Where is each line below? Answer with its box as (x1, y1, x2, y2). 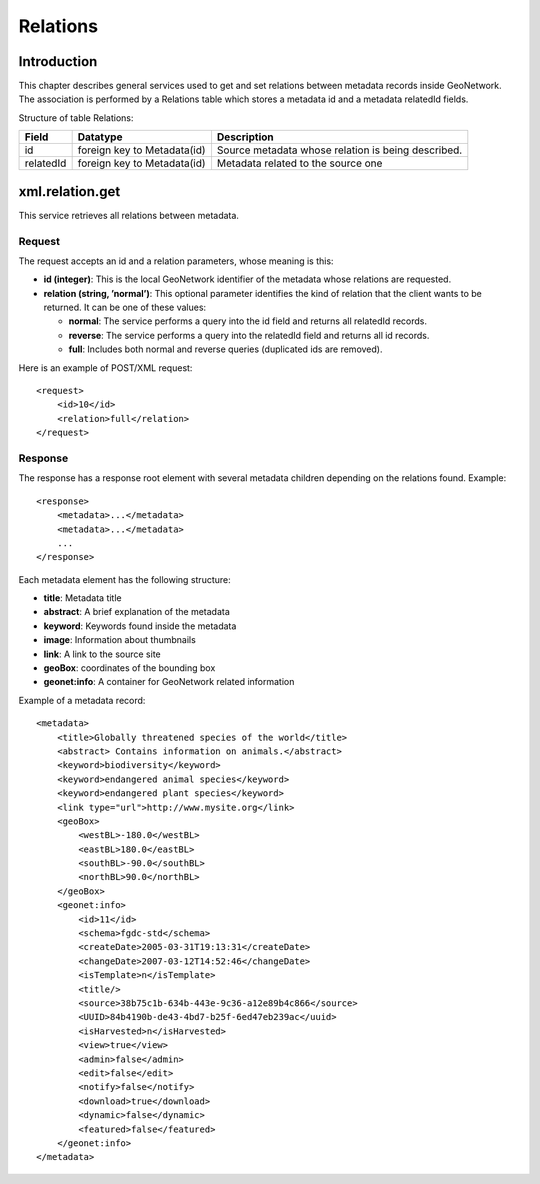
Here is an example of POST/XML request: (18, 361, 193, 374)
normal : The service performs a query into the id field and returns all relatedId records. (68, 315, 427, 327)
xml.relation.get (18, 183, 121, 200)
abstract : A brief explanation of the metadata (43, 606, 230, 618)
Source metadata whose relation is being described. (216, 143, 463, 157)
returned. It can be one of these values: (43, 301, 207, 314)
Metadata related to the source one (216, 156, 383, 170)
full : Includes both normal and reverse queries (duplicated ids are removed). (68, 343, 383, 355)
